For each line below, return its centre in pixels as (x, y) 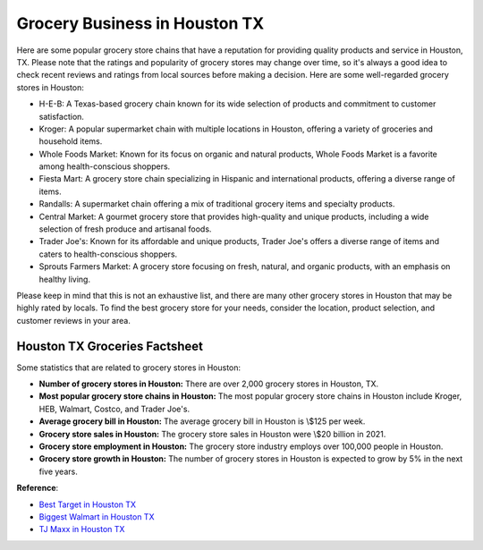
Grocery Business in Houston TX (140, 23)
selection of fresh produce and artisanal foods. (125, 229)
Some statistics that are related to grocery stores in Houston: (129, 368)
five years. (58, 471)
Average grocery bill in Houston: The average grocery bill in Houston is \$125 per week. (202, 421)
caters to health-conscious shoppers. (108, 254)
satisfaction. (62, 116)
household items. (71, 141)
